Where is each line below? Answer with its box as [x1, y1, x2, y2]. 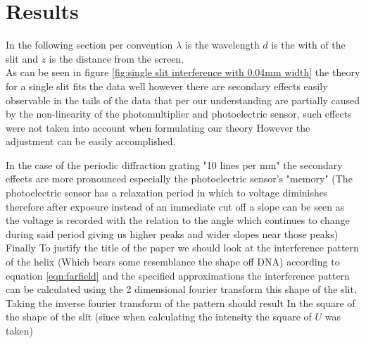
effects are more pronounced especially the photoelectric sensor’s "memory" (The [6, 171, 353, 186]
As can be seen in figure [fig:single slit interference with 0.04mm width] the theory [6, 65, 360, 80]
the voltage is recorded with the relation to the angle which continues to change [6, 213, 350, 227]
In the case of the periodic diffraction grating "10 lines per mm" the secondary [6, 157, 343, 172]
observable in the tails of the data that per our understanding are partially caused [6, 92, 360, 107]
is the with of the [271, 37, 346, 52]
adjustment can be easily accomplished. [6, 134, 176, 149]
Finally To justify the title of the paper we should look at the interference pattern [6, 240, 359, 255]
